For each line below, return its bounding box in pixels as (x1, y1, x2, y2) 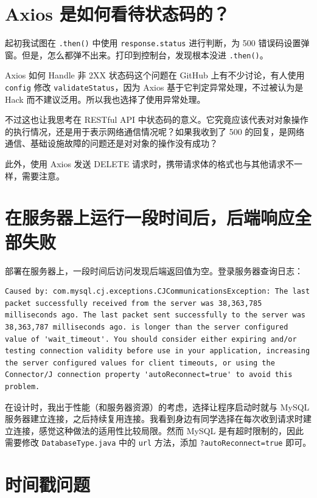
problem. (5, 382, 40, 391)
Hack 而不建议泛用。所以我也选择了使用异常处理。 (5, 92, 206, 105)
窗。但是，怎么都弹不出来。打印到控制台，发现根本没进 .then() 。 (5, 48, 268, 61)
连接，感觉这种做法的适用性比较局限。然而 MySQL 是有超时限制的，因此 (13, 424, 304, 437)
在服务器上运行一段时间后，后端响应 (5, 205, 295, 230)
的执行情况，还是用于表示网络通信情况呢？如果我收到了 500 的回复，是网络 (5, 125, 305, 137)
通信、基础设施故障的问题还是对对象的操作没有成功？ (5, 137, 218, 150)
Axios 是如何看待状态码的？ (5, 1, 230, 26)
